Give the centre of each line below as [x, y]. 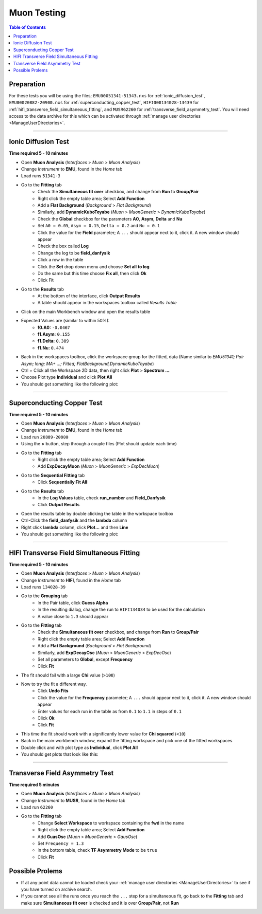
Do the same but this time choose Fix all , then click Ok [92, 273]
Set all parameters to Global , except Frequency [85, 659]
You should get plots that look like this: [60, 754]
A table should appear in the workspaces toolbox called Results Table [107, 303]
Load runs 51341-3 [41, 176]
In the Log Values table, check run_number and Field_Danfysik [102, 498]
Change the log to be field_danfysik [74, 253]
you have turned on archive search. [57, 889]
